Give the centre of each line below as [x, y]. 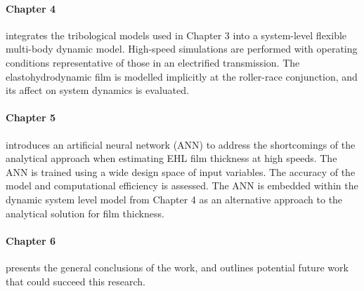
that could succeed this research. [76, 281]
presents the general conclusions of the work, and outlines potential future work [177, 267]
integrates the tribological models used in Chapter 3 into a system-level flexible [176, 35]
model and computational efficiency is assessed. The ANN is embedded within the [182, 185]
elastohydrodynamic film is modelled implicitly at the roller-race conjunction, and [182, 76]
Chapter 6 [31, 240]
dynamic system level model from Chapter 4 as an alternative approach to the [174, 199]
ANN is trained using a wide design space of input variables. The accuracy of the [181, 171]
